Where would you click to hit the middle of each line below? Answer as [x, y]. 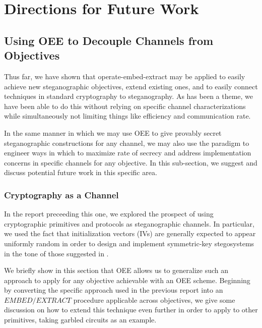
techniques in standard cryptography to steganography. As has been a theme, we [129, 96]
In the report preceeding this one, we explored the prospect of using [109, 214]
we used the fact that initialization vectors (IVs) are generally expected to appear [130, 233]
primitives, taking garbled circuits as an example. [80, 320]
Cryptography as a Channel [61, 195]
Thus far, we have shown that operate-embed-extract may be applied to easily [125, 76]
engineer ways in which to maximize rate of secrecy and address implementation [128, 153]
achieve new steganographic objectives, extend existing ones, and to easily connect [131, 86]
